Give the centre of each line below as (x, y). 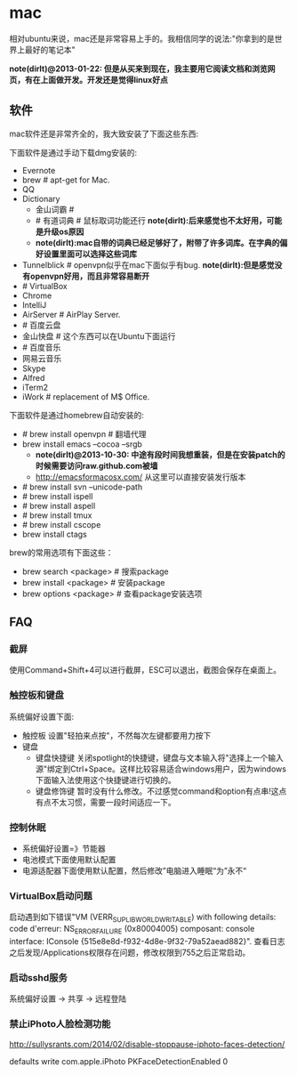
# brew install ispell (57, 496)
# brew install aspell (59, 505)
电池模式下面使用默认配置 (69, 860)
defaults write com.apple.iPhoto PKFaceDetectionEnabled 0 (119, 1061)
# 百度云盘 (41, 325)
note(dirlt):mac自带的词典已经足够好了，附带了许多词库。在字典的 (157, 242)
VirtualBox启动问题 (51, 895)
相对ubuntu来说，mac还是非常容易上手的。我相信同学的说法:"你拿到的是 (142, 38)
